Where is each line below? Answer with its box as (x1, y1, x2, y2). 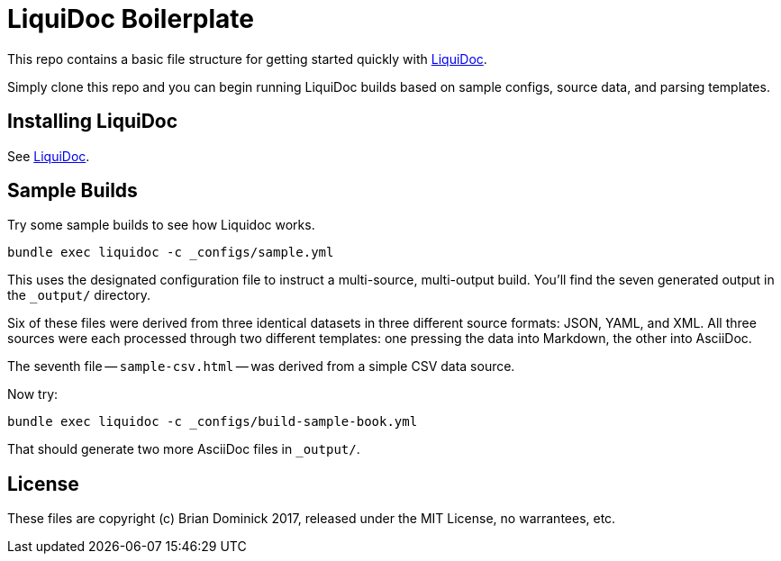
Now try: (7, 386, 59, 403)
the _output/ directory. (7, 287, 151, 303)
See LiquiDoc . (7, 148, 90, 164)
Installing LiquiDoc (7, 110, 178, 133)
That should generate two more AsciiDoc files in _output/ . (7, 441, 360, 457)
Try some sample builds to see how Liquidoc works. (7, 217, 315, 233)
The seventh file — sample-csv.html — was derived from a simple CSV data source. (7, 358, 515, 375)
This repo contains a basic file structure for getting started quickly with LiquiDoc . (7, 50, 487, 67)
